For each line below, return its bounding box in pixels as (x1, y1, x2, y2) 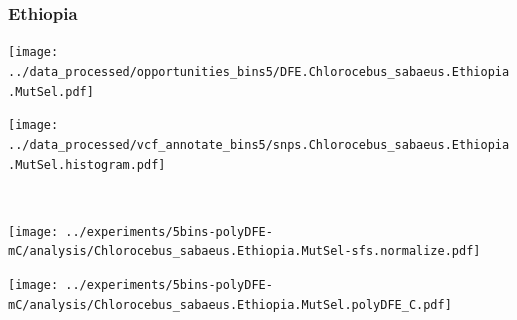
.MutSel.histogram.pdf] (8, 157, 166, 172)
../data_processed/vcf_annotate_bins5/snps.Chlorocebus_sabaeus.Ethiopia (8, 137, 510, 152)
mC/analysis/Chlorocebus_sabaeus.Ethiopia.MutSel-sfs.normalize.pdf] (8, 244, 481, 259)
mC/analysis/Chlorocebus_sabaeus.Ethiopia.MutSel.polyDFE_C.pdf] (8, 297, 452, 312)
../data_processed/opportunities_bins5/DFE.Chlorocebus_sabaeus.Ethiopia (8, 64, 510, 79)
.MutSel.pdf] (8, 84, 94, 99)
